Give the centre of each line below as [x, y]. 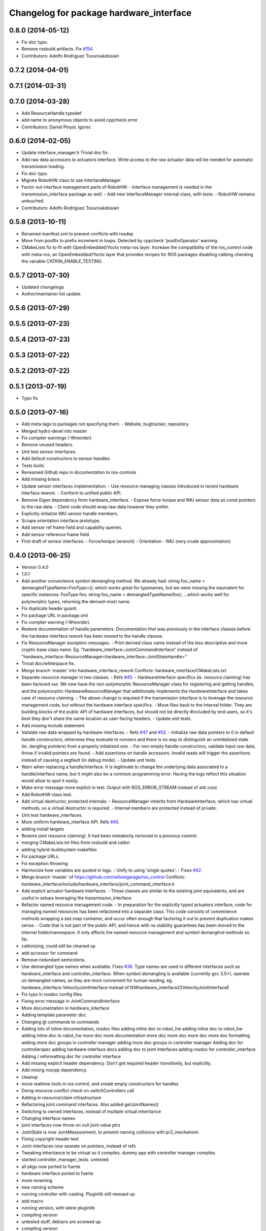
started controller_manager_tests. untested [65, 1160]
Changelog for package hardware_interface [100, 13]
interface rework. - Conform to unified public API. [71, 493]
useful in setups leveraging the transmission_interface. [77, 898]
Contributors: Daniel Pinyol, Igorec [56, 127]
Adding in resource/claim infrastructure [61, 1098]
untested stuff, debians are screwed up [61, 1222]
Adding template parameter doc [54, 1015]
